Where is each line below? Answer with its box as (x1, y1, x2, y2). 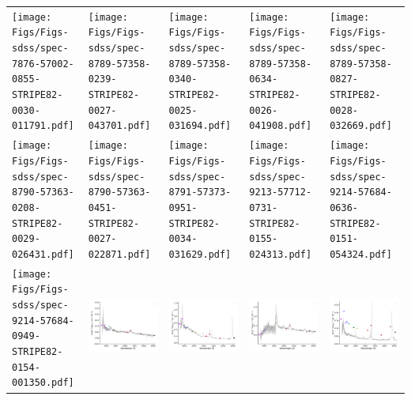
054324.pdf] (330, 248, 392, 260)
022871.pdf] (88, 248, 151, 260)
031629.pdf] (168, 248, 232, 260)
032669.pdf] (330, 120, 392, 132)
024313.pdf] (249, 248, 312, 260)
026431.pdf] (12, 248, 74, 260)
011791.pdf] (12, 120, 74, 132)
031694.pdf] (168, 120, 232, 132)
